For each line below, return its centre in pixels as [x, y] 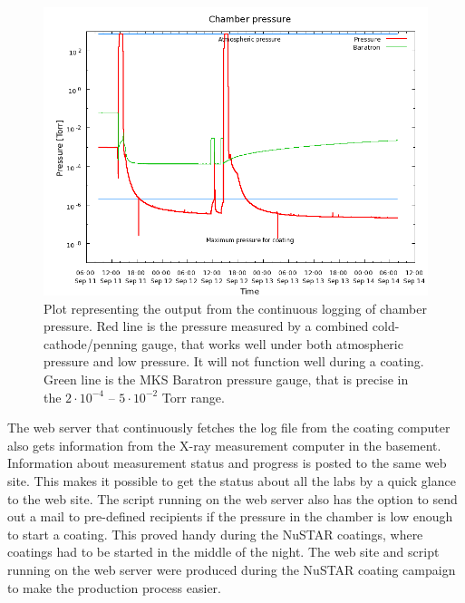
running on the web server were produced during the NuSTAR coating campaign [232, 569]
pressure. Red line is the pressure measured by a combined [206, 326]
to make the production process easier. [114, 587]
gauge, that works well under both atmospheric [272, 343]
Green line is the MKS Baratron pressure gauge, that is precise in [226, 379]
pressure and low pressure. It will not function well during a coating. [234, 361]
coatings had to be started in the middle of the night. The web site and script [223, 552]
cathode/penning [91, 343]
